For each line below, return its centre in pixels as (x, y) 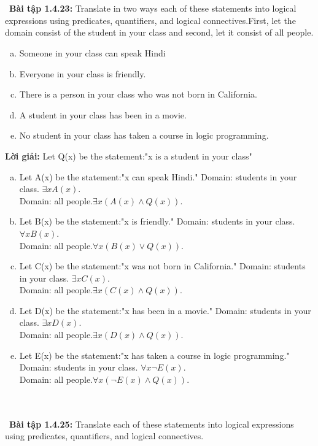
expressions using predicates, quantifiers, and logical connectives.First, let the (150, 20)
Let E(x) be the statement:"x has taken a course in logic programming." (154, 355)
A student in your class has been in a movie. (103, 114)
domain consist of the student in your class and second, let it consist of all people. (159, 32)
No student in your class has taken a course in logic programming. (144, 135)
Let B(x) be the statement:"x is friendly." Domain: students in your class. (157, 221)
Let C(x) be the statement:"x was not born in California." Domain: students (162, 266)
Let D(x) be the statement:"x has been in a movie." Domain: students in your (165, 310)
